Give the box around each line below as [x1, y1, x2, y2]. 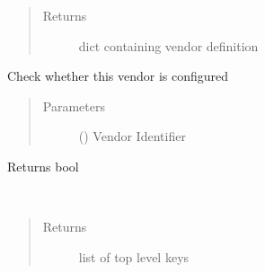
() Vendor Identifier [78, 127, 186, 145]
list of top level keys [78, 247, 190, 266]
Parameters [42, 96, 105, 115]
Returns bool [7, 156, 79, 175]
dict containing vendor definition [78, 36, 259, 55]
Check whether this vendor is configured [7, 66, 229, 85]
